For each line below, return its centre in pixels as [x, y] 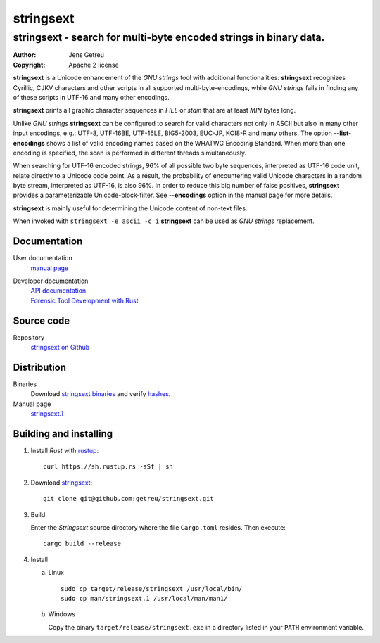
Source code [42, 320]
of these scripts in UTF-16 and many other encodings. [91, 97]
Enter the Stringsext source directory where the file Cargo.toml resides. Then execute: [158, 527]
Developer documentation [51, 281]
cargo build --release [82, 544]
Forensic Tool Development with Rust [84, 300]
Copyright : [29, 65]
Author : [25, 55]
